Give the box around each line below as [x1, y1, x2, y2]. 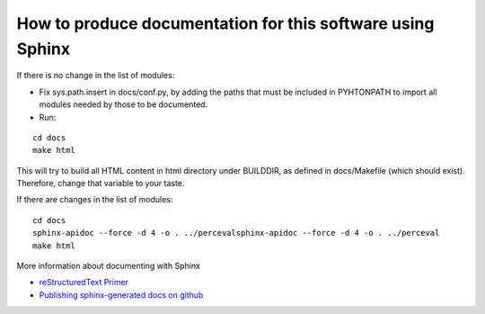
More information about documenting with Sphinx [16, 261, 201, 272]
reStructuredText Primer [39, 277, 129, 288]
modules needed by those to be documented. [39, 99, 208, 110]
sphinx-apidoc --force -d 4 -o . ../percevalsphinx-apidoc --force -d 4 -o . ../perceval [32, 228, 440, 238]
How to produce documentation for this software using [16, 13, 435, 33]
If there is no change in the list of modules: [16, 70, 175, 81]
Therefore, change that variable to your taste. [16, 178, 185, 189]
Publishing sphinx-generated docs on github [39, 289, 204, 301]
